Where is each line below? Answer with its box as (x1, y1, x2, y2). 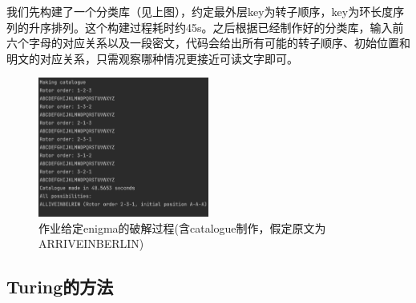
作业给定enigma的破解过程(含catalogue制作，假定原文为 (38, 219, 326, 236)
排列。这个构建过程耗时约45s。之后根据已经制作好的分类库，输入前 (50, 18, 404, 35)
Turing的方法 (6, 274, 114, 299)
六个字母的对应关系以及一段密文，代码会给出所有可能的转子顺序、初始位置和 (6, 34, 410, 51)
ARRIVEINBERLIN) (38, 235, 144, 252)
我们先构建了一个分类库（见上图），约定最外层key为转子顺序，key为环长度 (6, 3, 394, 19)
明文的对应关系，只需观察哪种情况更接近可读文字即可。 (6, 50, 298, 66)
